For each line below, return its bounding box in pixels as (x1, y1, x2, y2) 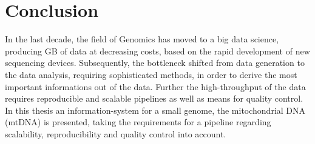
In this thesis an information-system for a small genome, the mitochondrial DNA (5, 103, 306, 116)
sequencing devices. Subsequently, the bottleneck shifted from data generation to (5, 56, 305, 69)
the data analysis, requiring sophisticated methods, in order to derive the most (5, 68, 297, 80)
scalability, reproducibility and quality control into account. (5, 127, 226, 140)
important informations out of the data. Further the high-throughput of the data (5, 80, 306, 93)
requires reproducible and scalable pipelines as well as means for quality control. (5, 92, 303, 105)
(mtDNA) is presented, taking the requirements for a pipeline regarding (5, 116, 271, 128)
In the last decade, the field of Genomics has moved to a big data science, (5, 33, 279, 45)
